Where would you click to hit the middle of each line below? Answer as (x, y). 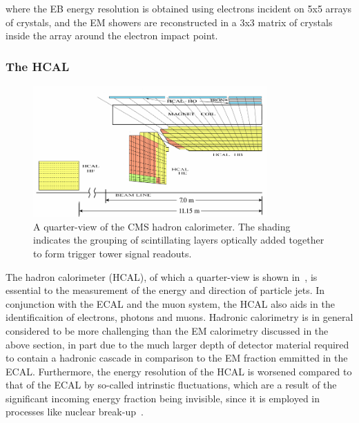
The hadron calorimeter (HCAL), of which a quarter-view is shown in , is (162, 276)
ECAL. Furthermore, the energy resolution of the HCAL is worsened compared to (179, 371)
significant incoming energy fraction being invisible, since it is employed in (163, 398)
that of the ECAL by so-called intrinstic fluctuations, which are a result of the (171, 385)
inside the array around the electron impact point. (112, 36)
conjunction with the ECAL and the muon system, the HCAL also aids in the (170, 303)
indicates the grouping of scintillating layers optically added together (179, 240)
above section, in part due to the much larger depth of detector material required (177, 344)
